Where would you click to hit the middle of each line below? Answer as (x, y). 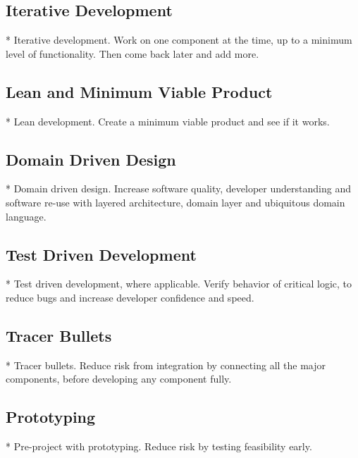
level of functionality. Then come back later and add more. (132, 53)
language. (26, 216)
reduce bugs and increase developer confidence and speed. (130, 297)
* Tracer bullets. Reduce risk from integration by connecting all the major (166, 365)
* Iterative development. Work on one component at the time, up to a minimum (179, 40)
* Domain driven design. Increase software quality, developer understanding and (178, 188)
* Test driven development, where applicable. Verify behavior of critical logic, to (179, 284)
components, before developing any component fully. (119, 379)
